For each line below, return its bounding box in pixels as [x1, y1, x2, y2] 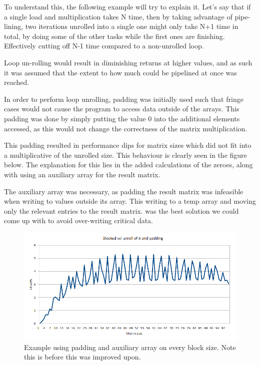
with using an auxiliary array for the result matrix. [4, 169, 160, 179]
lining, [4, 21, 23, 31]
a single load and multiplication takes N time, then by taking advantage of [4, 11, 232, 21]
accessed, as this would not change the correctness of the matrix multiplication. [4, 123, 247, 133]
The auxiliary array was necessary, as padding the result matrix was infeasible [4, 186, 243, 196]
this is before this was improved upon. [24, 352, 141, 362]
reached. [4, 77, 29, 87]
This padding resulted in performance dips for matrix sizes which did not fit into [4, 140, 251, 150]
